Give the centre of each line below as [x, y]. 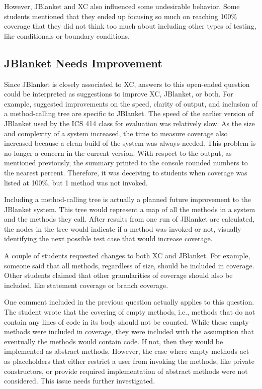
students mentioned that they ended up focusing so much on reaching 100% [121, 16]
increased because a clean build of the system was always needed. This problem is [130, 143]
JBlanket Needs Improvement [83, 63]
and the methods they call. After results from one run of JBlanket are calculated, [129, 219]
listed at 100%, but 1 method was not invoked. [76, 182]
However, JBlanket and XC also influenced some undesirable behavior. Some [122, 6]
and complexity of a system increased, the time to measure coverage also [116, 133]
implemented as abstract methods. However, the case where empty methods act [127, 351]
